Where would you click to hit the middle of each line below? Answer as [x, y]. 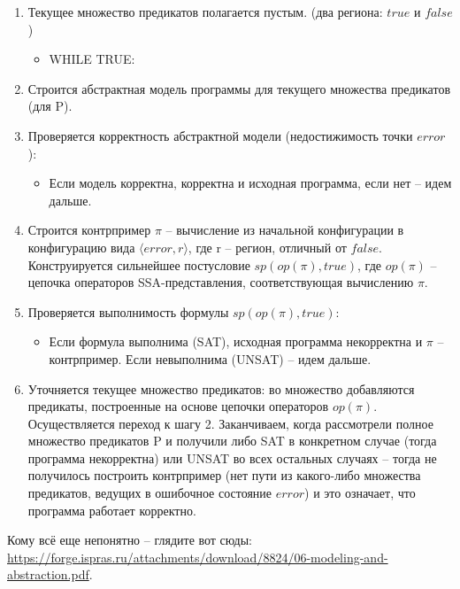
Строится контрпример [89, 230]
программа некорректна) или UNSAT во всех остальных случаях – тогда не [232, 457]
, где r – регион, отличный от [267, 247]
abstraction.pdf [48, 574]
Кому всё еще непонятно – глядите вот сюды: [130, 540]
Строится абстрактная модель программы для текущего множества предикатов [239, 88]
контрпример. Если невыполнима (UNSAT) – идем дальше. [210, 358]
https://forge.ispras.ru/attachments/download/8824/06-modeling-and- [198, 557]
